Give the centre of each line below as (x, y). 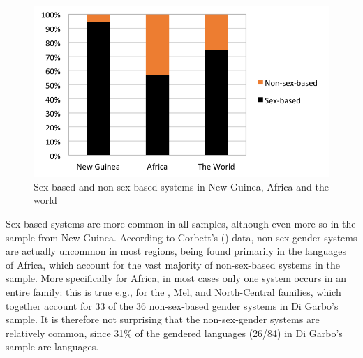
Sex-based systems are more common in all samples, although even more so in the (181, 224)
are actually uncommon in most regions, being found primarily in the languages (176, 251)
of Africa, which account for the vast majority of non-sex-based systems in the (173, 264)
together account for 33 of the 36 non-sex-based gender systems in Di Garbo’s (172, 305)
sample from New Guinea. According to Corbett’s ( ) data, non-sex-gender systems (181, 237)
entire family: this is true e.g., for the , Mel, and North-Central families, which (173, 292)
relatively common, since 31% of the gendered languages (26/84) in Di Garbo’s (174, 333)
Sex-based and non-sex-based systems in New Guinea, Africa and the (181, 186)
